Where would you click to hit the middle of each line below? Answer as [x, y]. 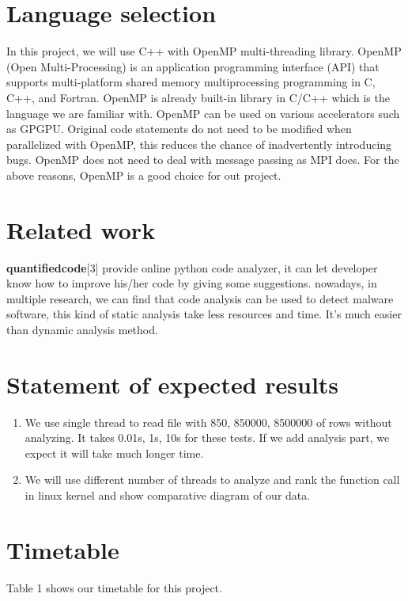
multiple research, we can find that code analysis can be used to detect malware [200, 298]
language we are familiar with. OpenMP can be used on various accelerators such [203, 113]
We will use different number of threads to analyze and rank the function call [212, 479]
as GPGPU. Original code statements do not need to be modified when [179, 129]
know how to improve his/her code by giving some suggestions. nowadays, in [192, 283]
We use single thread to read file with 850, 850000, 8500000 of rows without [208, 422]
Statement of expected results [173, 384]
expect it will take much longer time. [114, 453]
